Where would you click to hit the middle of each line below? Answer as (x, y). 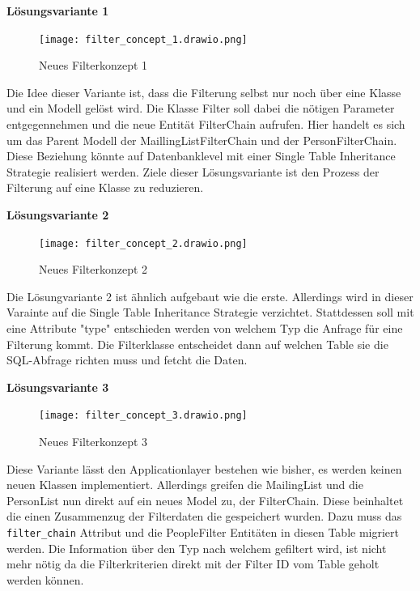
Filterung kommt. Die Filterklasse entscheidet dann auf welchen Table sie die (197, 344)
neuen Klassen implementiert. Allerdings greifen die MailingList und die (185, 485)
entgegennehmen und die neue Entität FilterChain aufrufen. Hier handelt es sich (206, 124)
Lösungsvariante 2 (58, 215)
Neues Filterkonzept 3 (93, 442)
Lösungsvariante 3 (58, 387)
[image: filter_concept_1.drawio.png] (143, 39)
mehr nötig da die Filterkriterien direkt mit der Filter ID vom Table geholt (193, 564)
